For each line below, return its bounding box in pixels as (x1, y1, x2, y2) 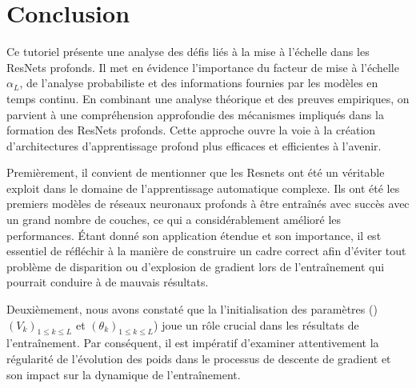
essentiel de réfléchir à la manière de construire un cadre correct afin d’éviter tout (6, 242, 406, 259)
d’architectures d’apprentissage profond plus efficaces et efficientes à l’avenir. (6, 137, 382, 154)
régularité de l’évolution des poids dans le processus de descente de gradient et (6, 350, 391, 367)
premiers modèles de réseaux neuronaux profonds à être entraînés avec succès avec (6, 195, 410, 212)
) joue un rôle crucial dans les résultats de (154, 316, 359, 333)
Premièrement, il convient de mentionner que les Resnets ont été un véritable (6, 164, 385, 181)
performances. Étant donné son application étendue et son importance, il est (6, 226, 382, 243)
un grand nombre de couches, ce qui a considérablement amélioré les (6, 211, 342, 228)
